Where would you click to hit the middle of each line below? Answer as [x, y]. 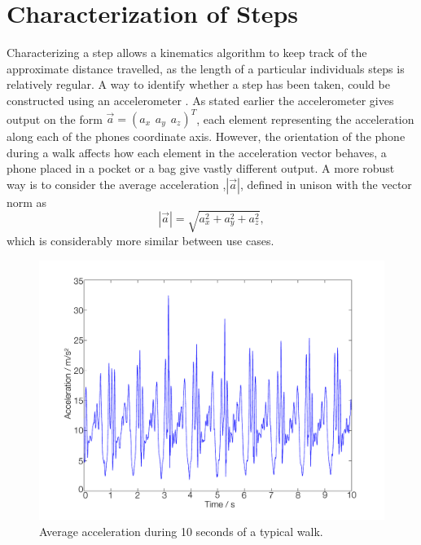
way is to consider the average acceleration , [116, 184]
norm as [27, 202]
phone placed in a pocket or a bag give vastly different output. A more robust [201, 168]
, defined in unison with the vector [326, 184]
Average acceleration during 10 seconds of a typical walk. [181, 531]
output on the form [55, 118]
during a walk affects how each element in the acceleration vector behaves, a [197, 152]
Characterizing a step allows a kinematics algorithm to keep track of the [187, 53]
